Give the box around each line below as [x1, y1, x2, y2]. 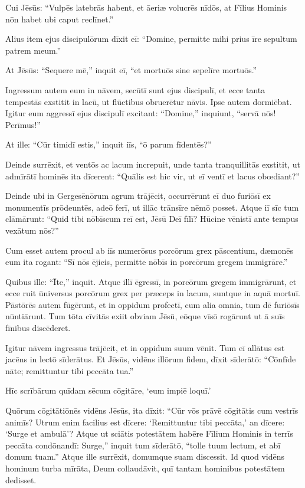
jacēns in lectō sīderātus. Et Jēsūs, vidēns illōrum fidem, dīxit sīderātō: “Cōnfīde [5, 353, 296, 365]
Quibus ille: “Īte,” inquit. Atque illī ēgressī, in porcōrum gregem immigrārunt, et [5, 275, 297, 287]
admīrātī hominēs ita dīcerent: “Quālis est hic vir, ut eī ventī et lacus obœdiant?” [5, 169, 300, 182]
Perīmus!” [5, 118, 41, 130]
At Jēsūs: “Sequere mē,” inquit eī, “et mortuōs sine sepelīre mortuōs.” [5, 64, 257, 76]
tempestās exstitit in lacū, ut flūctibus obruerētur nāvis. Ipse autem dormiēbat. [5, 95, 292, 107]
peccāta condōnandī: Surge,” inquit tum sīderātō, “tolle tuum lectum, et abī [5, 438, 281, 451]
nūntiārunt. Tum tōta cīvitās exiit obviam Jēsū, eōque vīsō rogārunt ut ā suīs [5, 310, 285, 322]
